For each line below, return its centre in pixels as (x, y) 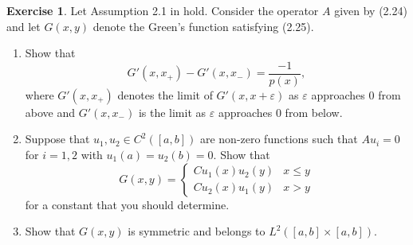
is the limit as (172, 112)
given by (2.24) (371, 10)
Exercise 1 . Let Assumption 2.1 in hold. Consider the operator (163, 10)
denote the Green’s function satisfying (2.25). (203, 26)
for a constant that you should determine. (127, 204)
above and (50, 112)
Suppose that (57, 139)
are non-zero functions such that (279, 139)
